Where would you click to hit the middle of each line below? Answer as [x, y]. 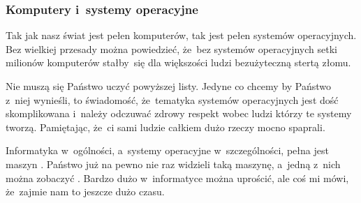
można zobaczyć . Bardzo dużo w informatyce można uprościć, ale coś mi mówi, [177, 178]
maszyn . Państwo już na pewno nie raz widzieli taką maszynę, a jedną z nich [173, 164]
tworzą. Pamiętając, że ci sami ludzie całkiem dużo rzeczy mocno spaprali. [165, 127]
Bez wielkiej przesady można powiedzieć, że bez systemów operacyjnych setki [171, 48]
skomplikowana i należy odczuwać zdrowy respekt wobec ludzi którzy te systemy [179, 113]
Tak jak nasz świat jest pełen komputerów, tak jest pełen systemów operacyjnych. [181, 35]
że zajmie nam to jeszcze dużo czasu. [85, 191]
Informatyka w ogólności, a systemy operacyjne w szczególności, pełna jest [167, 150]
